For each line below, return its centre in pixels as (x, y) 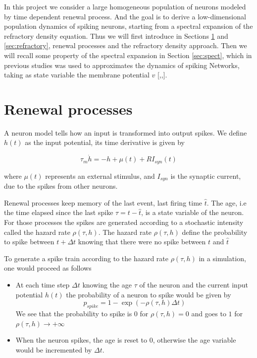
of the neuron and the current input (194, 284)
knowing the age (107, 284)
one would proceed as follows (48, 268)
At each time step (43, 284)
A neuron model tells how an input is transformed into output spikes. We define (126, 132)
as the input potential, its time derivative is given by (105, 142)
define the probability (215, 232)
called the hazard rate (37, 232)
